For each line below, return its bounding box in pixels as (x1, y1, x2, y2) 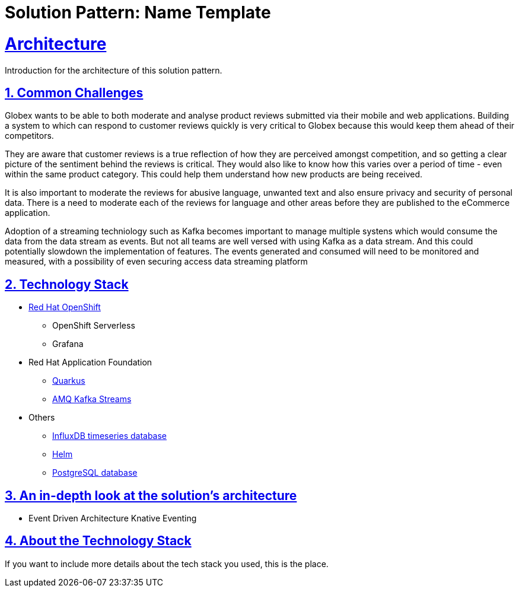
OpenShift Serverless (52, 320, 135, 331)
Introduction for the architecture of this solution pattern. (5, 65, 222, 75)
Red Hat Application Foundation (28, 357, 152, 368)
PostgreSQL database (52, 467, 138, 478)
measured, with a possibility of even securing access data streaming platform (5, 256, 308, 267)
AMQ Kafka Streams (52, 394, 132, 405)
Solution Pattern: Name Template (5, 2, 271, 23)
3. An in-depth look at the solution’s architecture (5, 488, 297, 503)
